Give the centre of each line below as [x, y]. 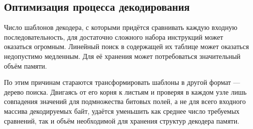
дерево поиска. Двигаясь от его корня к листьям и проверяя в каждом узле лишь [125, 91]
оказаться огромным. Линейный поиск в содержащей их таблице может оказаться [126, 46]
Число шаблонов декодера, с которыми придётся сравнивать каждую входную [121, 27]
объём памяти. [26, 65]
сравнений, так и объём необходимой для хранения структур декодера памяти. [122, 120]
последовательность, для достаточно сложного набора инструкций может [114, 37]
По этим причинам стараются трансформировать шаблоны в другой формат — [122, 82]
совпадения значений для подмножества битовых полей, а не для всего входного [125, 101]
